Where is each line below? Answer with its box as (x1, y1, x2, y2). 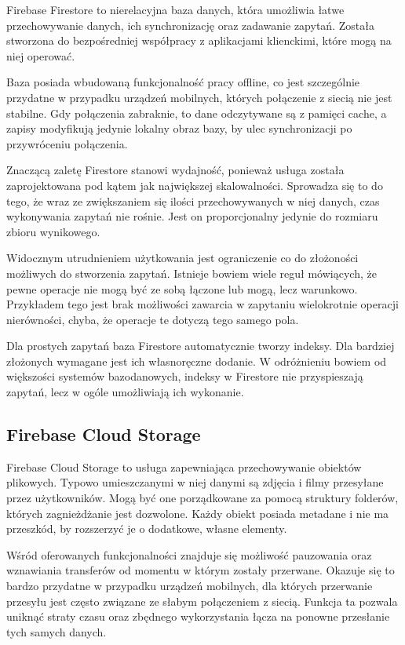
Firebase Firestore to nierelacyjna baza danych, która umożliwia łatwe (6, 2, 345, 17)
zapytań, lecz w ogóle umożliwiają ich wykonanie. (6, 384, 244, 400)
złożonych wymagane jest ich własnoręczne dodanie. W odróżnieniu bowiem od (6, 352, 387, 369)
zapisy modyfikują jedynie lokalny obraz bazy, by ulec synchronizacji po (6, 120, 352, 137)
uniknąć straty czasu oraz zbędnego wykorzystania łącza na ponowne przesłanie (6, 608, 390, 625)
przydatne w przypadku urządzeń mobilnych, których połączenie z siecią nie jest (6, 89, 392, 105)
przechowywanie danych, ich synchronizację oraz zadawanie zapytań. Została (6, 16, 374, 33)
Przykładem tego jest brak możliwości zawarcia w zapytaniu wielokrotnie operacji (6, 296, 399, 312)
